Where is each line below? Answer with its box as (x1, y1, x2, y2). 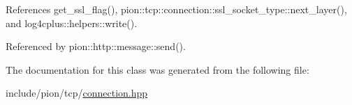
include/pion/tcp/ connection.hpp (6, 86, 148, 100)
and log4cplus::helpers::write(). (6, 15, 138, 30)
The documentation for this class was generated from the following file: (6, 62, 309, 76)
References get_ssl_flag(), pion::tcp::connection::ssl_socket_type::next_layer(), (6, 2, 347, 16)
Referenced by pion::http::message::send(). (6, 39, 186, 54)
